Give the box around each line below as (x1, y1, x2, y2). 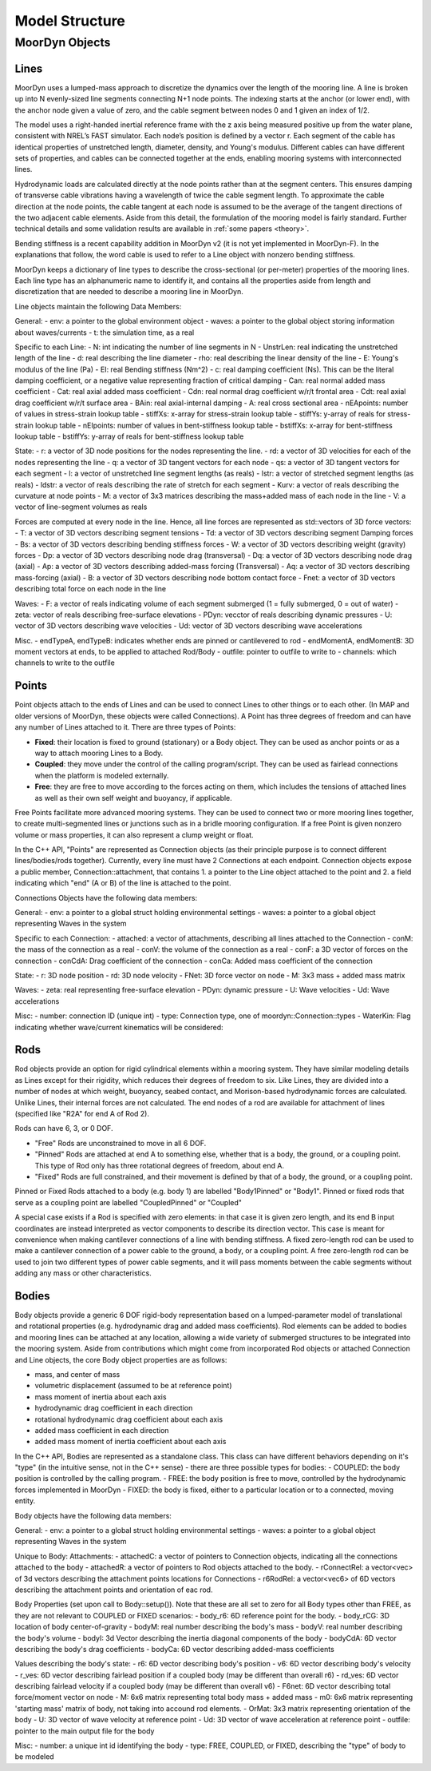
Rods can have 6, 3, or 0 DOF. (14, 1124, 113, 1133)
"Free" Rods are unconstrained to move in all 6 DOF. (34, 1138, 207, 1148)
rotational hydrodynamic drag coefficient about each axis (34, 1415, 223, 1424)
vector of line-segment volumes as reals (14, 502, 148, 511)
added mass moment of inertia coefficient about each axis (34, 1437, 227, 1447)
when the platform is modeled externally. (34, 770, 169, 780)
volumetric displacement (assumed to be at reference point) (34, 1381, 232, 1391)
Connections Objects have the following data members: (14, 893, 198, 902)
